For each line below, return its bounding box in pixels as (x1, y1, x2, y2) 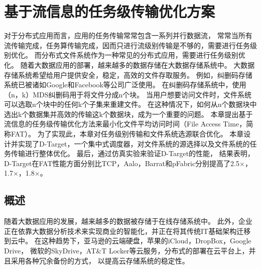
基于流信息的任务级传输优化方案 (4, 1, 215, 22)
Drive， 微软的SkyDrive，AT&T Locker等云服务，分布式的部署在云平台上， (4, 245, 249, 256)
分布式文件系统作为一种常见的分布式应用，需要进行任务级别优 (41, 50, 245, 60)
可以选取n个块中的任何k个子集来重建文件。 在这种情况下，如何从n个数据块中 (4, 99, 257, 109)
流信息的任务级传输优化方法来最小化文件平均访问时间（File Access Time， (4, 118, 246, 129)
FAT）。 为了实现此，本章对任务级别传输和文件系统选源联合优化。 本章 (11, 128, 244, 139)
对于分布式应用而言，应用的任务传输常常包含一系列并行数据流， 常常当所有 (4, 30, 252, 41)
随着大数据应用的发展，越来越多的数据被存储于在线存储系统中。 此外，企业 (4, 216, 252, 226)
